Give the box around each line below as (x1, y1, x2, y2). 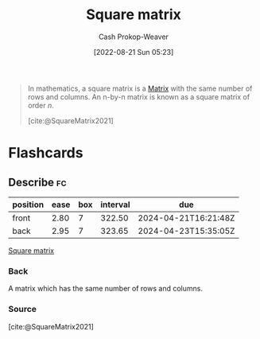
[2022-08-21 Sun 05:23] (93, 47, 174, 56)
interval (100, 199, 130, 210)
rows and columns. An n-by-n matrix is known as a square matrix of (27, 92, 250, 101)
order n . (27, 100, 54, 110)
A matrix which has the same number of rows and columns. (8, 284, 203, 294)
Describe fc (8, 175, 67, 189)
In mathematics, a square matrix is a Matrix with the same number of (27, 84, 253, 93)
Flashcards (8, 144, 83, 162)
